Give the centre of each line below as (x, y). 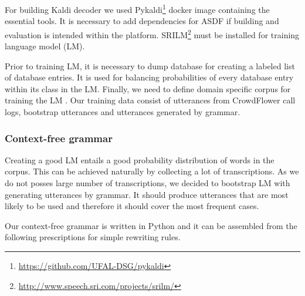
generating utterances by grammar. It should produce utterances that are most (147, 194)
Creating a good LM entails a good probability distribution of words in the (140, 159)
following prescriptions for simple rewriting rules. (93, 237)
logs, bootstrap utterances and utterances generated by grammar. (123, 112)
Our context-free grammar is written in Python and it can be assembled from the (151, 225)
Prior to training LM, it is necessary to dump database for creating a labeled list (150, 65)
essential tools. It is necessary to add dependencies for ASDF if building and (142, 21)
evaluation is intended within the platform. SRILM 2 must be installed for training (152, 33)
